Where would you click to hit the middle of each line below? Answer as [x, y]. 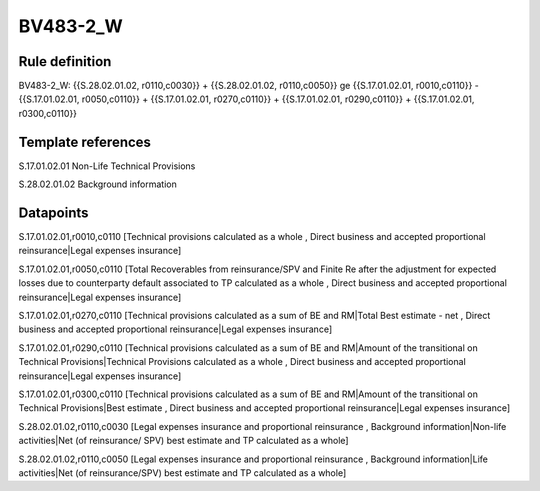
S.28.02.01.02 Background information [97, 184]
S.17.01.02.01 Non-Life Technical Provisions [107, 166]
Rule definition [65, 61]
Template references [85, 141]
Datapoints [53, 212]
